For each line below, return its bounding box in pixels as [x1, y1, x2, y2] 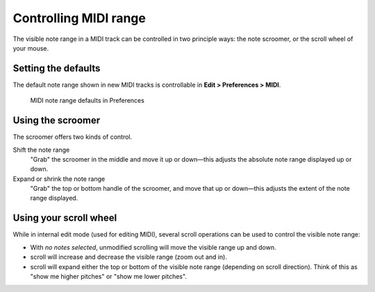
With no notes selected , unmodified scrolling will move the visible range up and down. [30, 243, 276, 251]
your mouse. [12, 44, 49, 52]
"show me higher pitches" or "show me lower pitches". [30, 272, 187, 280]
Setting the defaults [12, 62, 101, 74]
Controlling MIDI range [12, 10, 146, 26]
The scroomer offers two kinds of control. [12, 132, 133, 141]
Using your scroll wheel [12, 212, 117, 224]
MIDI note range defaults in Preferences [30, 96, 145, 105]
